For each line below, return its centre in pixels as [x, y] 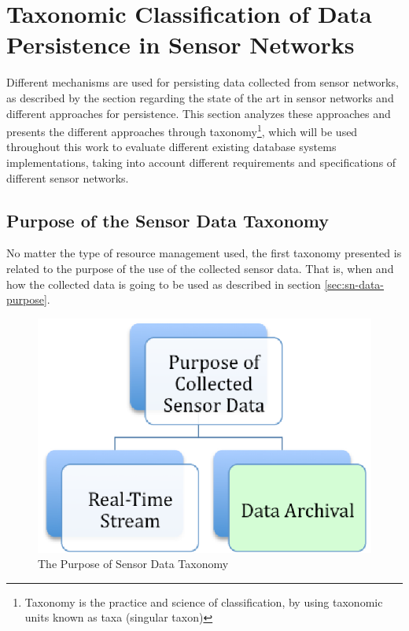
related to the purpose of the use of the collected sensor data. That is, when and [200, 268]
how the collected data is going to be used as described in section [164, 284]
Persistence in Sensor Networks [181, 44]
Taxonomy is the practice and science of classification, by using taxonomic [204, 601]
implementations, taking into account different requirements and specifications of [201, 162]
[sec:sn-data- [354, 284]
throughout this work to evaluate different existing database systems [171, 147]
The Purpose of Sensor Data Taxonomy [133, 564]
